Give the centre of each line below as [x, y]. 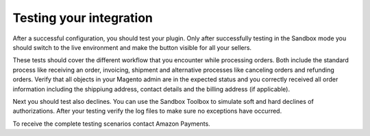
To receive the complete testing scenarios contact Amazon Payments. [111, 124]
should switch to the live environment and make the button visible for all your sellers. [132, 47]
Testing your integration [83, 18]
